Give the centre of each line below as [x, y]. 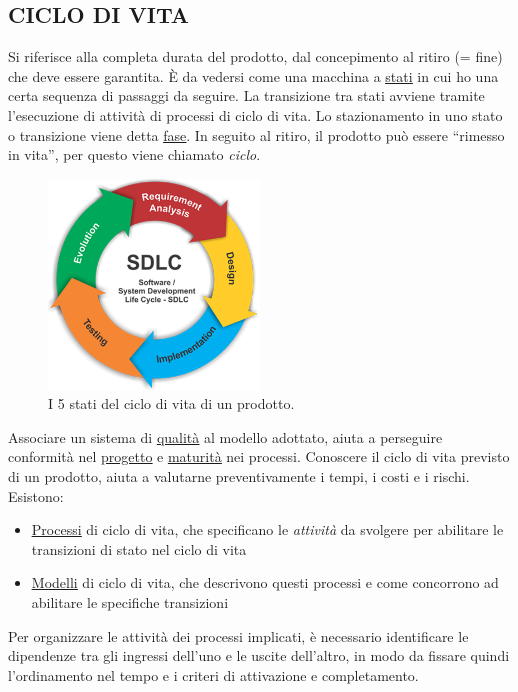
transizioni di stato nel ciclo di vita [139, 548]
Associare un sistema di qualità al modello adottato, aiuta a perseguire [225, 436]
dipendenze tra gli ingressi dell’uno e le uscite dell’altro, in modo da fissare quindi [259, 655]
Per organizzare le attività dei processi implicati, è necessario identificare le [238, 635]
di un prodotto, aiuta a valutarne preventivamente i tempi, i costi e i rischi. [239, 476]
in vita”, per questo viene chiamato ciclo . [134, 154]
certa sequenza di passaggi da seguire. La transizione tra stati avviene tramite [246, 95]
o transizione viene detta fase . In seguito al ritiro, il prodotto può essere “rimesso [256, 134]
